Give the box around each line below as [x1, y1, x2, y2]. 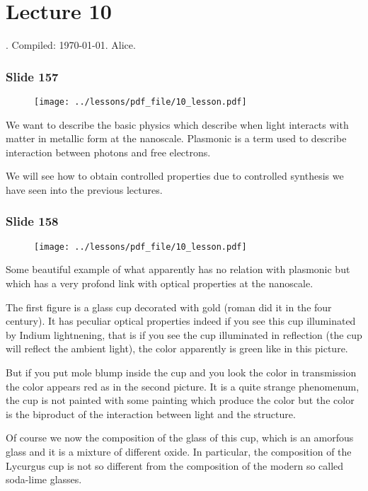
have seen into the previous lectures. [6, 182, 163, 197]
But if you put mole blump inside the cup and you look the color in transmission [6, 365, 357, 379]
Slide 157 [6, 67, 59, 85]
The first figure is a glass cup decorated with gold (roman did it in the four [6, 299, 332, 314]
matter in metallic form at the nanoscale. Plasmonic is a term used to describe [6, 131, 347, 146]
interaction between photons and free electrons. [6, 144, 211, 159]
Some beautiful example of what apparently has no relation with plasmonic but [6, 262, 350, 277]
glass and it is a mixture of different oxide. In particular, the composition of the [6, 444, 352, 458]
